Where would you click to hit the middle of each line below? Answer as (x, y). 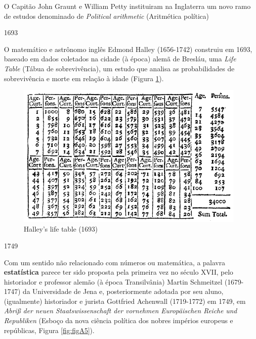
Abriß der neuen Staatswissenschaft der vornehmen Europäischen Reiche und (121, 311)
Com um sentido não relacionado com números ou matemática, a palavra (115, 262)
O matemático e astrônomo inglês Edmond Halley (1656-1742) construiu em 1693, (128, 49)
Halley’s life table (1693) (61, 229)
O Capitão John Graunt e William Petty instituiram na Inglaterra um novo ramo (127, 6)
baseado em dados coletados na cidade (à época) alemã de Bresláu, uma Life (120, 59)
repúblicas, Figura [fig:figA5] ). (49, 330)
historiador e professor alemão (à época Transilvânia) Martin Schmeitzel (113, 281)
